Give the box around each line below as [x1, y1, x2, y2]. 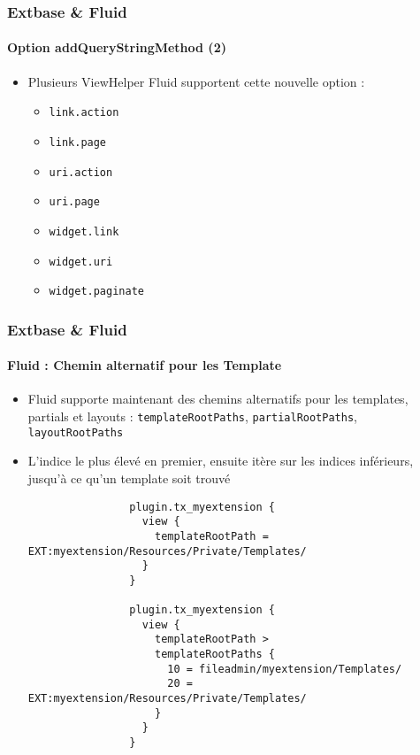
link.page [49, 135, 107, 149]
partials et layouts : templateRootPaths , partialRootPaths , [27, 407, 357, 426]
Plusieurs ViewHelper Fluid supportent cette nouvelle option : [27, 72, 365, 90]
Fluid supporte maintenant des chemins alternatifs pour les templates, [27, 389, 409, 408]
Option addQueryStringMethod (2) [7, 38, 226, 57]
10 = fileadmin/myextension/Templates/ [167, 662, 402, 675]
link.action [49, 106, 119, 119]
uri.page [49, 196, 100, 209]
